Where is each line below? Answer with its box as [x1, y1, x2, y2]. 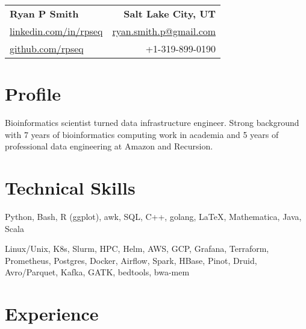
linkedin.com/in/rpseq [10, 24, 103, 38]
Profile [5, 81, 61, 106]
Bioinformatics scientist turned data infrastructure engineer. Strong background [5, 116, 299, 129]
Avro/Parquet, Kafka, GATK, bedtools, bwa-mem [5, 266, 190, 278]
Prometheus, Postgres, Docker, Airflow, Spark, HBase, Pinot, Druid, [5, 254, 257, 266]
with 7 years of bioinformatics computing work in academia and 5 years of [5, 128, 279, 140]
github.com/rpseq [10, 42, 84, 55]
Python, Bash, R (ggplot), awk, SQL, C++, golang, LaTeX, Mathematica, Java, [5, 210, 302, 223]
